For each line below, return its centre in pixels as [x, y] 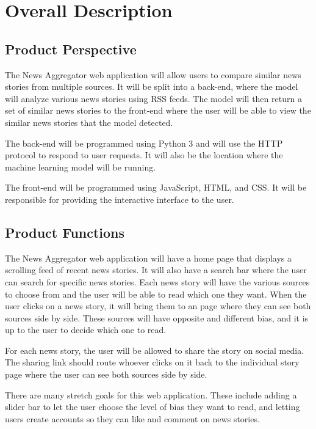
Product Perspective [71, 49]
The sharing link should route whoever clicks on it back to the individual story [152, 362]
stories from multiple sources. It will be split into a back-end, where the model [152, 86]
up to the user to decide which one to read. [86, 330]
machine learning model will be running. [81, 167]
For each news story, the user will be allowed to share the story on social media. [155, 350]
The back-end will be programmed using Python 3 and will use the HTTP [144, 143]
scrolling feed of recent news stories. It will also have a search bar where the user [156, 270]
